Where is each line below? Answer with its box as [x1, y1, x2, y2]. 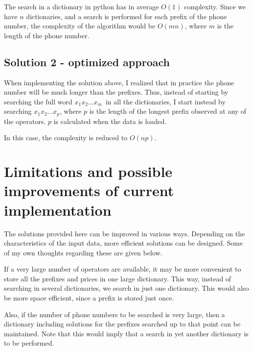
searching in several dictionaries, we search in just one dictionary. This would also [4, 283, 249, 293]
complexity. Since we [184, 1, 246, 11]
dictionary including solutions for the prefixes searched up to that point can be [4, 319, 241, 329]
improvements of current [4, 180, 174, 201]
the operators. [4, 116, 46, 126]
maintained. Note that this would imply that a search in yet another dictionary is [4, 328, 249, 338]
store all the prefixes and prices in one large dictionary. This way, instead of [4, 273, 231, 283]
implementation [4, 200, 112, 220]
